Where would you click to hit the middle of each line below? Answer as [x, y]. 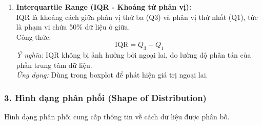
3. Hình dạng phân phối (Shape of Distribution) [105, 97]
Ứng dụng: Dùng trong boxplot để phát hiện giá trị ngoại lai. [112, 75]
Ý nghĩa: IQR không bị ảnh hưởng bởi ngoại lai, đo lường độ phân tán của [134, 55]
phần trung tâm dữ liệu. [54, 65]
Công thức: [34, 36]
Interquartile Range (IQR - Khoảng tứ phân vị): [104, 7]
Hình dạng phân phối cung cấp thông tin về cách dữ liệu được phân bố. [117, 117]
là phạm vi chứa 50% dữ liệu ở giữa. [73, 27]
